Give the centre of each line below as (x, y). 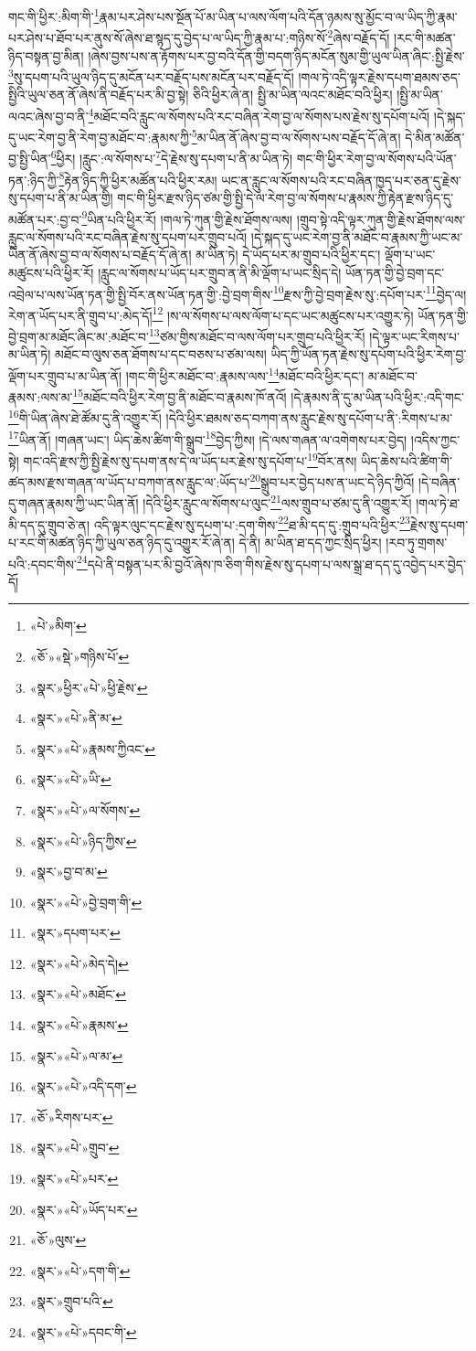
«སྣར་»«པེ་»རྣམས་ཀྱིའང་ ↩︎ (92, 748)
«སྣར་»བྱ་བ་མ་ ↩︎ (69, 872)
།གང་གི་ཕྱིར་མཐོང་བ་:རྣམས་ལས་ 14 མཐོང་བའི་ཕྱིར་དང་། (245, 374)
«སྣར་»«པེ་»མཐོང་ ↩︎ (78, 994)
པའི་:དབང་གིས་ (42, 564)
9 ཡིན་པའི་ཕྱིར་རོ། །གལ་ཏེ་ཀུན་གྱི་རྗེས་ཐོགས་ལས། (187, 218)
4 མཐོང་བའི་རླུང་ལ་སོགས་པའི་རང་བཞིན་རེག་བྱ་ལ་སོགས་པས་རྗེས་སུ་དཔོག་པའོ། (259, 114)
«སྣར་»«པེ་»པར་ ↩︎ (74, 1179)
